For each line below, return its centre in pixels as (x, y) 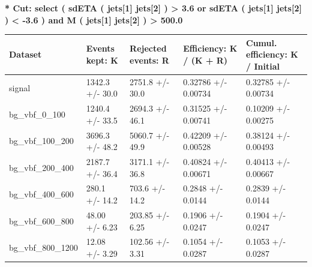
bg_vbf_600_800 (41, 220)
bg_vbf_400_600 (41, 194)
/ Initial (263, 66)
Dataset (25, 54)
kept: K (102, 60)
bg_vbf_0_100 (37, 114)
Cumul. (262, 42)
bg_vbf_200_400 (41, 167)
